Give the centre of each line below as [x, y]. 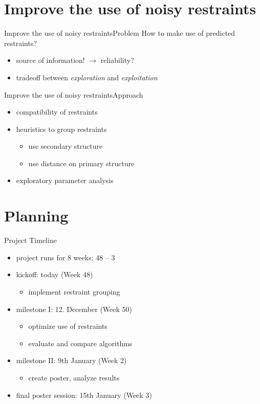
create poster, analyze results [74, 377]
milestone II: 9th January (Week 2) [71, 360]
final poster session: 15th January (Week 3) [84, 395]
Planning [36, 216]
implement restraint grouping [74, 291]
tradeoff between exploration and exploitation [87, 77]
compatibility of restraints [57, 112]
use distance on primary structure [81, 163]
